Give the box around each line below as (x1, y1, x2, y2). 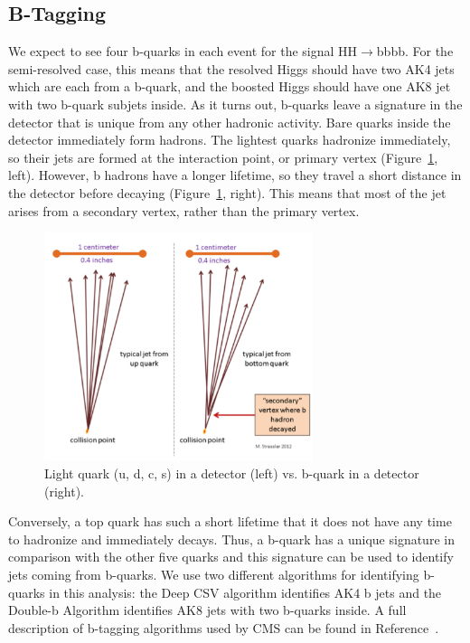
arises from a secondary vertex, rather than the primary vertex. (8, 201, 360, 220)
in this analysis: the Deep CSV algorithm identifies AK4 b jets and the (49, 582, 442, 601)
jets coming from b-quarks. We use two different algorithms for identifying (8, 564, 419, 583)
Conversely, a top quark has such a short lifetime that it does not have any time (8, 512, 452, 531)
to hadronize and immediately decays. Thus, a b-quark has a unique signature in (8, 529, 455, 548)
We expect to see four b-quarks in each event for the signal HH (8, 42, 358, 61)
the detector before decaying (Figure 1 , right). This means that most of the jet (8, 183, 446, 202)
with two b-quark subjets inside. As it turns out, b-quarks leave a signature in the (8, 94, 463, 113)
